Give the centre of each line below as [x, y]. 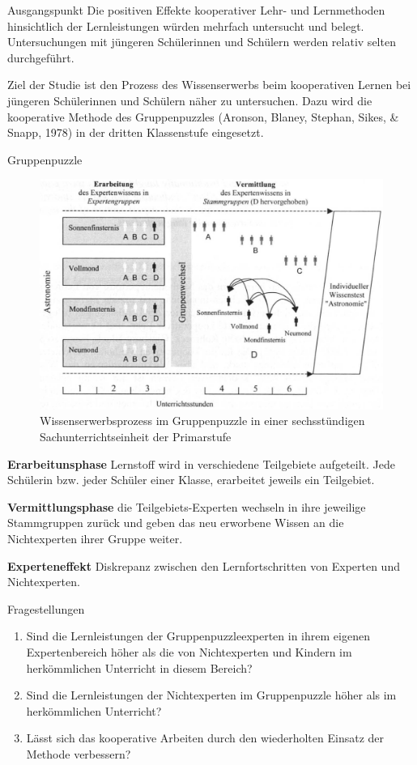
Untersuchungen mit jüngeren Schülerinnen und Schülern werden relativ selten [202, 42]
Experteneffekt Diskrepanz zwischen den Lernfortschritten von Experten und [204, 565]
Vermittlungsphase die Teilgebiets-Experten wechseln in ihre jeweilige [187, 506]
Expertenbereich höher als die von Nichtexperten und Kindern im [189, 651]
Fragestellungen [46, 608]
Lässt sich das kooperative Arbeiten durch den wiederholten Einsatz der [205, 738]
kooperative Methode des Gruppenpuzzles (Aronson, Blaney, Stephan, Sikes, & [203, 116]
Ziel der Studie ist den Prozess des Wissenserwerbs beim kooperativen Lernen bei [209, 85]
